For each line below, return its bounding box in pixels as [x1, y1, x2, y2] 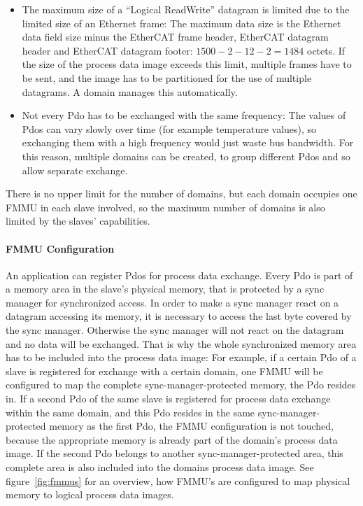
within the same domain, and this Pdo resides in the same [6, 405, 255, 419]
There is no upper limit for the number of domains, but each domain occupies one [6, 186, 357, 201]
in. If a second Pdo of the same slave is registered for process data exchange [6, 391, 331, 406]
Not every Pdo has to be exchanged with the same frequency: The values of [22, 108, 346, 122]
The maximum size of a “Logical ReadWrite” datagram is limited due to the [22, 2, 350, 16]
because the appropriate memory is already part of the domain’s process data [6, 432, 338, 447]
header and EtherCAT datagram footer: [22, 43, 193, 57]
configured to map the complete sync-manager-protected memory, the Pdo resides [6, 377, 356, 392]
